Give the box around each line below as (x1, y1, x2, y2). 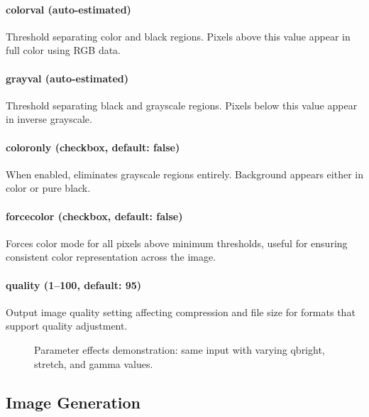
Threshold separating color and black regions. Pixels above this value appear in (6, 28, 351, 43)
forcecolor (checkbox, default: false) (6, 208, 183, 223)
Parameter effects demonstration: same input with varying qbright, (34, 342, 325, 357)
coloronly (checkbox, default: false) (6, 139, 180, 154)
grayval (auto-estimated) (6, 70, 129, 85)
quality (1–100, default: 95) (6, 277, 142, 292)
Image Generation (6, 391, 141, 413)
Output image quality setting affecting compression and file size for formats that (6, 304, 356, 319)
